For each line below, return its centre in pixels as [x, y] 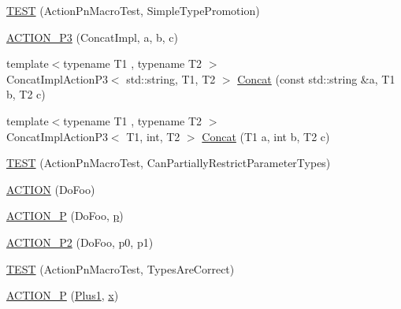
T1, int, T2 [153, 136]
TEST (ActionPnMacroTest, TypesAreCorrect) [121, 268]
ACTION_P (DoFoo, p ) [65, 216]
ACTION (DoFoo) [51, 189]
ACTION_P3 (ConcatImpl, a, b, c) [92, 37]
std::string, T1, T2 [171, 78]
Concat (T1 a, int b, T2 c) [266, 136]
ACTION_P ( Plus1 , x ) [63, 295]
